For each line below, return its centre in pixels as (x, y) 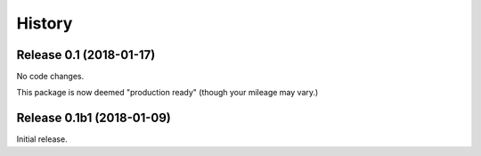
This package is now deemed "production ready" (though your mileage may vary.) (167, 93)
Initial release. (42, 139)
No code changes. (50, 77)
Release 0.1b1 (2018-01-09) (94, 118)
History (45, 23)
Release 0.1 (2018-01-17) (86, 55)
